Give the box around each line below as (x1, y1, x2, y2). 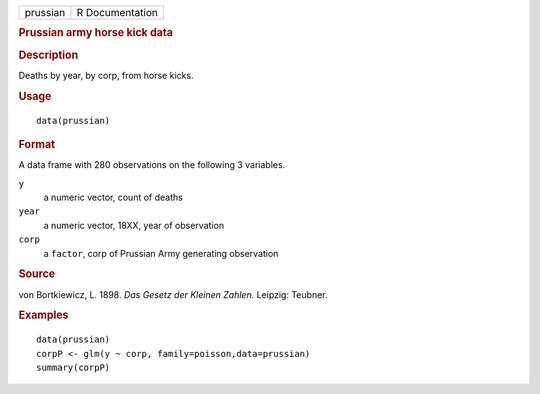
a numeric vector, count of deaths (43, 191, 184, 204)
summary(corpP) (36, 362, 111, 374)
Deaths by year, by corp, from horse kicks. (18, 69, 194, 81)
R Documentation (76, 6, 159, 19)
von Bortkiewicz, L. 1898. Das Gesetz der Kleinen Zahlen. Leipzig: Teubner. (18, 288, 328, 300)
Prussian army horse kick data (18, 26, 174, 40)
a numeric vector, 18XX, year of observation (43, 219, 225, 231)
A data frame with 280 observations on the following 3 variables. (18, 159, 286, 171)
